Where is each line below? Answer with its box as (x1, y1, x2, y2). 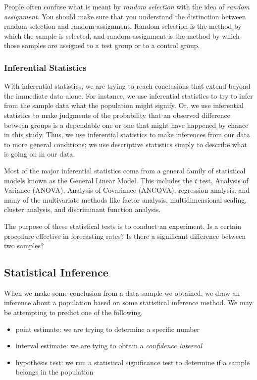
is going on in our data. (4, 149, 75, 159)
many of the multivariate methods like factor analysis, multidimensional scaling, (4, 194, 247, 205)
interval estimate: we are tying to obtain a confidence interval (15, 340, 203, 351)
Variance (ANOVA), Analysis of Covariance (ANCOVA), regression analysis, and (4, 185, 250, 195)
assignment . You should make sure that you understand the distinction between (4, 11, 246, 21)
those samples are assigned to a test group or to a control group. (4, 40, 200, 51)
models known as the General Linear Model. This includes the (4, 175, 193, 185)
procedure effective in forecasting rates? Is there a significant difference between (4, 230, 246, 241)
